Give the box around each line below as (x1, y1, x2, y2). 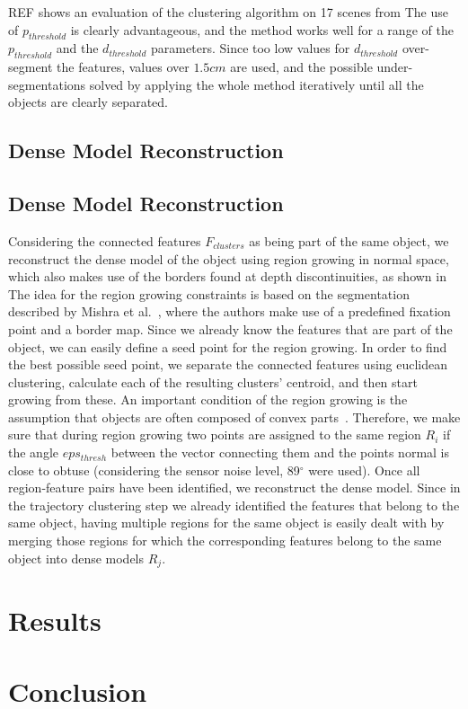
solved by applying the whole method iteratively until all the (89, 75, 424, 93)
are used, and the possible (230, 58, 373, 76)
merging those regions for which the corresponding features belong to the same (8, 531, 442, 550)
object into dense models (8, 548, 145, 567)
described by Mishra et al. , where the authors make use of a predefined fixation (8, 302, 451, 321)
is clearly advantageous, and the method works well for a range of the (70, 20, 454, 39)
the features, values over (57, 58, 190, 76)
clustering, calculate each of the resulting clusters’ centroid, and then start (8, 372, 418, 391)
